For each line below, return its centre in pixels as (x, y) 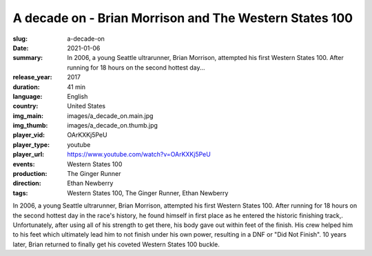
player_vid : (29, 135)
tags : (20, 193)
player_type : (31, 144)
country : (25, 106)
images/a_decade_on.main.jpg (110, 116)
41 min (76, 87)
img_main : (28, 116)
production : (30, 174)
